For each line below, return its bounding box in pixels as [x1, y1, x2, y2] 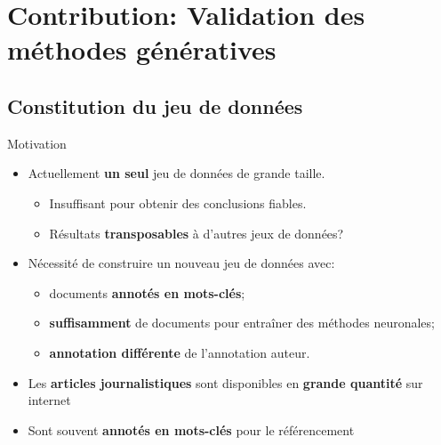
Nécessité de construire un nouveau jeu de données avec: [28, 254, 335, 272]
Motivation [7, 133, 67, 152]
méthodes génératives [7, 31, 277, 68]
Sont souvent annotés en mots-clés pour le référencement [28, 420, 355, 439]
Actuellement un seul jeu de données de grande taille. [28, 164, 325, 182]
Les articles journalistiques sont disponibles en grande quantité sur [28, 373, 423, 392]
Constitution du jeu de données [7, 92, 303, 119]
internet [28, 391, 71, 409]
